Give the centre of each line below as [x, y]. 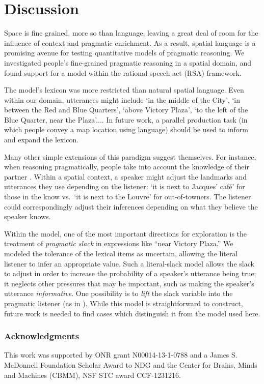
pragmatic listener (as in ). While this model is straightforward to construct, [124, 303]
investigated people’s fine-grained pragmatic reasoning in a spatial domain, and [128, 62]
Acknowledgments [42, 336]
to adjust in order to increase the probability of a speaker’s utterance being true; [130, 273]
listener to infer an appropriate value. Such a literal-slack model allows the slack [129, 263]
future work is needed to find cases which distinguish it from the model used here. [132, 313]
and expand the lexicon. [42, 140]
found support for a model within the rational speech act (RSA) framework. [123, 72]
